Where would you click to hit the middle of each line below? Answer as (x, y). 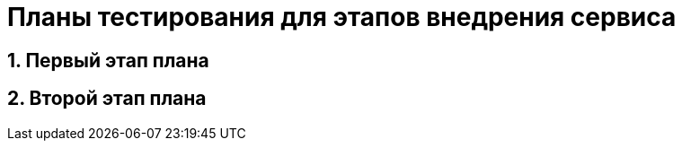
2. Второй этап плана (107, 99)
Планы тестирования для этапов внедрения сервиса (342, 17)
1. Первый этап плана (108, 60)
